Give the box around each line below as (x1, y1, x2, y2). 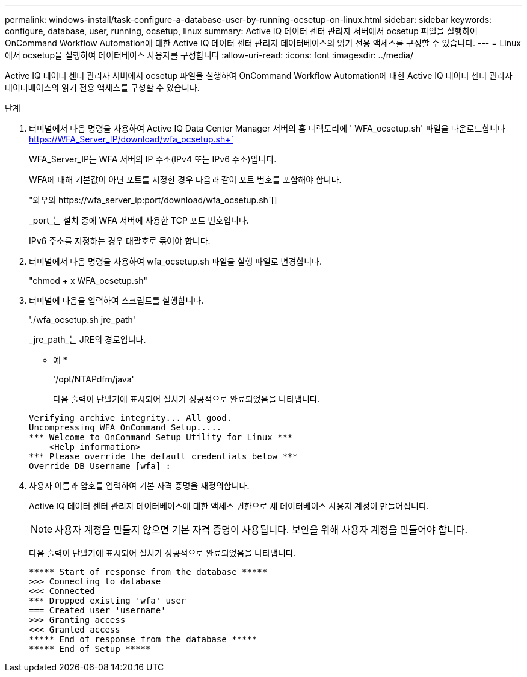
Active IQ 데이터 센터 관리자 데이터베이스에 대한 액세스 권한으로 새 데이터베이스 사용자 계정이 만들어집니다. (29, 501, 429, 511)
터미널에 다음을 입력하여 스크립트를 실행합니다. (29, 295, 204, 305)
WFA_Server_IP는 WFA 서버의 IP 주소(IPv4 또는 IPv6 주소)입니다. (29, 154, 277, 164)
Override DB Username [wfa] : (29, 461, 171, 471)
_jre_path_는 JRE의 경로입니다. (29, 334, 146, 345)
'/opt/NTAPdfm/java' (53, 374, 134, 384)
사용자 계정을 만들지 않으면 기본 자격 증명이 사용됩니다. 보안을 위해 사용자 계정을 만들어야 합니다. (55, 524, 468, 536)
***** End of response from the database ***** (29, 634, 257, 644)
